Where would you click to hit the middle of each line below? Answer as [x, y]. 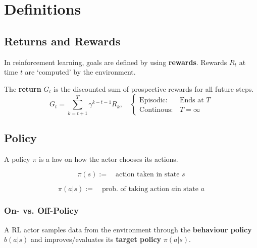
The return [23, 88]
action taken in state [147, 175]
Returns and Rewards [62, 41]
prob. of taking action [135, 189]
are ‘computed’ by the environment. [80, 72]
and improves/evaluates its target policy [96, 239]
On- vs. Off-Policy [41, 210]
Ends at [192, 101]
